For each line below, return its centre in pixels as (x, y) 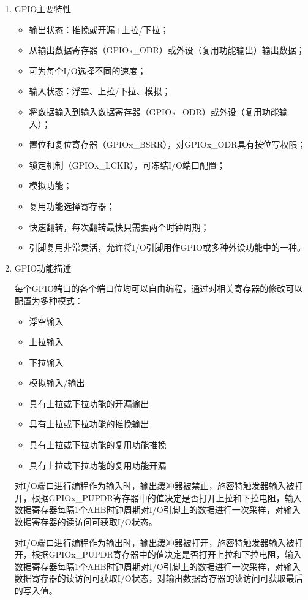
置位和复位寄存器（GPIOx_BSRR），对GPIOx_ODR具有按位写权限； (167, 144)
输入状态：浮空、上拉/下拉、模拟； (100, 91)
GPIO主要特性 (43, 9)
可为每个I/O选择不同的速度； (88, 70)
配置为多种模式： (49, 300)
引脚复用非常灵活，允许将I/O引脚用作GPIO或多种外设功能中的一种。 (167, 247)
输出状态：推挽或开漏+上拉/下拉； (99, 29)
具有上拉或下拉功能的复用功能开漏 (98, 465)
